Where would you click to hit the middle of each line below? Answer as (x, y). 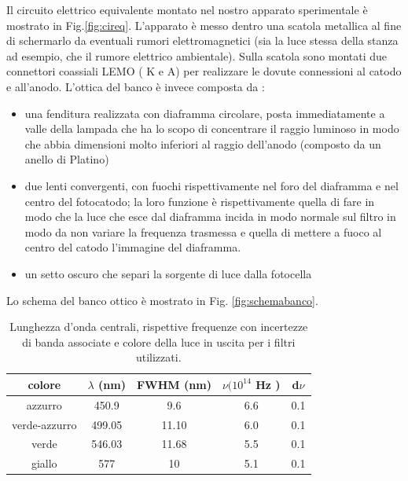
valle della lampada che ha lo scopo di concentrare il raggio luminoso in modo (212, 129)
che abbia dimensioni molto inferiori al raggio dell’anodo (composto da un (203, 143)
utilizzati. (158, 357)
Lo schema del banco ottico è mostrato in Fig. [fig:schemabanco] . (162, 300)
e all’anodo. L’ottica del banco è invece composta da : (136, 86)
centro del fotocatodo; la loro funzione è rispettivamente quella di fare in (200, 201)
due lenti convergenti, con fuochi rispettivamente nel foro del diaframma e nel (211, 185)
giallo (44, 463)
